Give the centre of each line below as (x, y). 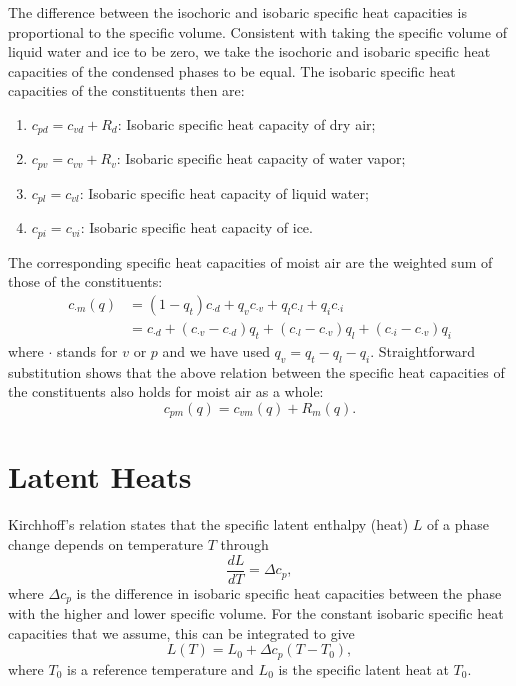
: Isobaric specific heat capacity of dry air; (246, 123)
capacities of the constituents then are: (126, 90)
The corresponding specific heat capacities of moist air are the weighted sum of (250, 261)
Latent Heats (100, 476)
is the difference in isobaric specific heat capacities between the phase (289, 592)
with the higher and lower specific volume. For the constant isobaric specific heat (256, 613)
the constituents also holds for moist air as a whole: (166, 391)
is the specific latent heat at (363, 668)
